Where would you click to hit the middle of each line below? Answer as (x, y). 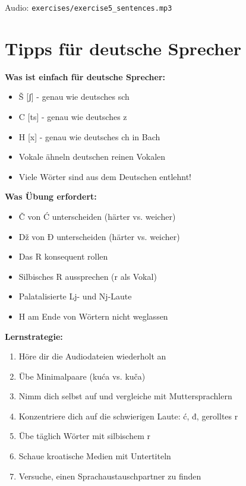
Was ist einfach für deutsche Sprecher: (85, 76)
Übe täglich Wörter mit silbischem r (84, 436)
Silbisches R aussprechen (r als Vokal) (88, 276)
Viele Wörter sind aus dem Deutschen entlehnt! (105, 176)
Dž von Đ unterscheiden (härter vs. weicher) (99, 236)
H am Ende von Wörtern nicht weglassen (93, 316)
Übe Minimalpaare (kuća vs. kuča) (82, 376)
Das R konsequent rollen (63, 256)
